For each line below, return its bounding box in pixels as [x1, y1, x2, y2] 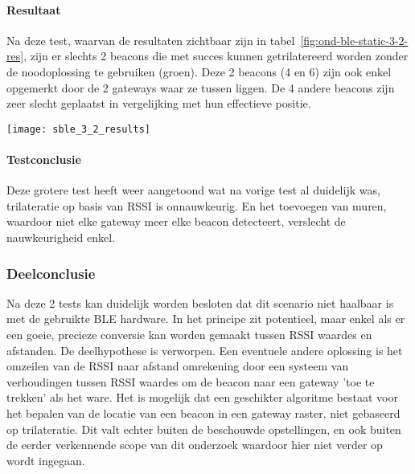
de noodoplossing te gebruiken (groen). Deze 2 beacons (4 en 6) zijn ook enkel [6, 63, 392, 80]
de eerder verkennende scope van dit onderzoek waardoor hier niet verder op [6, 436, 383, 453]
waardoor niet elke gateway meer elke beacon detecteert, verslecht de [6, 213, 346, 230]
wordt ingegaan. [6, 452, 85, 468]
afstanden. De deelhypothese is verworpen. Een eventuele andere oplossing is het [6, 341, 403, 358]
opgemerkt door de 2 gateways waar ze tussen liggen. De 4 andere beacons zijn [6, 79, 395, 96]
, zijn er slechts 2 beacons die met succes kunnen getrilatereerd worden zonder [23, 47, 409, 64]
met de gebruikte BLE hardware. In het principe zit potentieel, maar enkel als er [6, 310, 405, 327]
